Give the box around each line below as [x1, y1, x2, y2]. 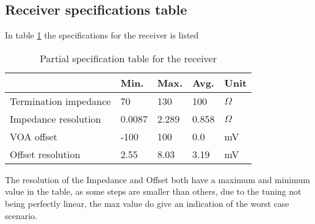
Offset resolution [10, 146, 81, 161]
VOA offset [10, 129, 57, 143]
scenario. [5, 209, 38, 222]
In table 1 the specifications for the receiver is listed [5, 29, 199, 42]
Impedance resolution [10, 111, 101, 126]
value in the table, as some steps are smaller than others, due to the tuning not [5, 185, 302, 198]
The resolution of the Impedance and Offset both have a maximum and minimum [5, 173, 310, 186]
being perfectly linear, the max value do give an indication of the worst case [5, 197, 289, 209]
